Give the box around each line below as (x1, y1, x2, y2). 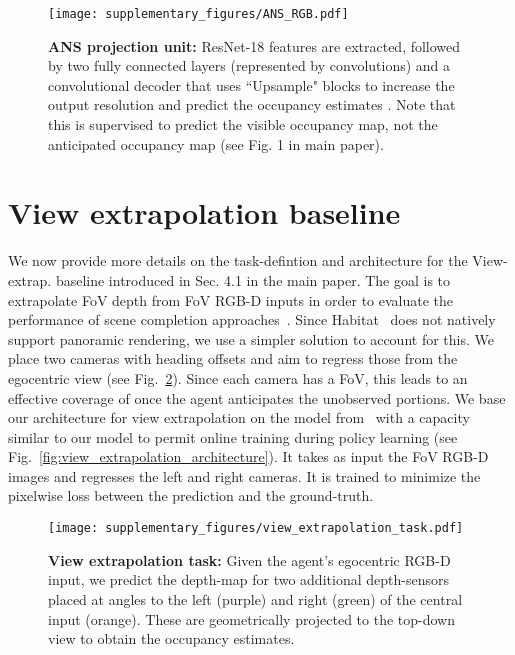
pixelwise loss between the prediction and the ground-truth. (8, 485, 374, 506)
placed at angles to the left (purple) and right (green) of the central (48, 588, 463, 609)
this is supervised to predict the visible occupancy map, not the (48, 114, 438, 135)
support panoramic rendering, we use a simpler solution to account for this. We (8, 328, 494, 349)
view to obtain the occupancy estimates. (48, 628, 295, 649)
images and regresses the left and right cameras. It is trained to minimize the (8, 465, 481, 486)
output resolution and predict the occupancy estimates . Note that (48, 94, 456, 115)
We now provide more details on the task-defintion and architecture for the (8, 250, 468, 271)
